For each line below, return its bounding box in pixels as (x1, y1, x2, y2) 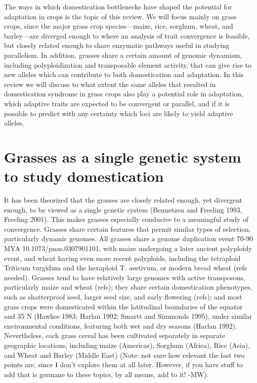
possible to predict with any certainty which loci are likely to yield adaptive (4, 108, 233, 118)
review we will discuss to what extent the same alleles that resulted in (4, 79, 216, 89)
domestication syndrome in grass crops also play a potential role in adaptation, (4, 88, 244, 99)
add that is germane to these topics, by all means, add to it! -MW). (4, 369, 209, 379)
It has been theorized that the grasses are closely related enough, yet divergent (4, 195, 242, 205)
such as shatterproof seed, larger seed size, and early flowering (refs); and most (4, 291, 242, 301)
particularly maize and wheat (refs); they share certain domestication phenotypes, (4, 282, 253, 292)
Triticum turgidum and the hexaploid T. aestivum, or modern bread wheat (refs (4, 262, 247, 273)
